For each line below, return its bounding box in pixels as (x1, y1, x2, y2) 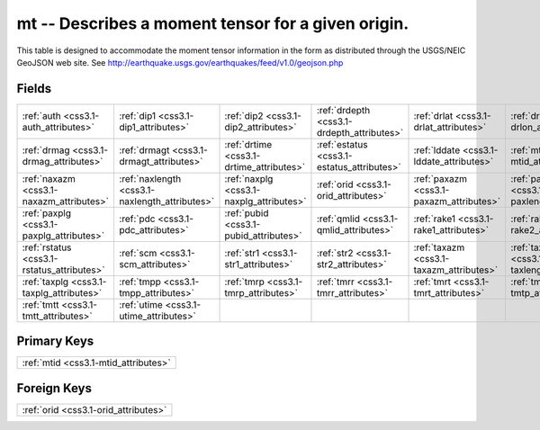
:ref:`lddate (413, 144, 461, 157)
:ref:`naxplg (224, 172, 274, 184)
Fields (16, 81, 52, 96)
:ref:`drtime (224, 138, 273, 150)
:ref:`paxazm (413, 172, 468, 184)
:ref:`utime (118, 298, 164, 310)
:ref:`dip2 (224, 109, 264, 121)
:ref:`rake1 (413, 212, 456, 225)
